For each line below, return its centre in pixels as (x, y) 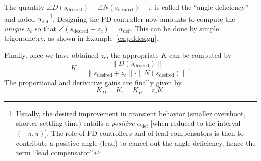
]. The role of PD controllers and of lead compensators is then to (144, 133)
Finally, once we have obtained (51, 55)
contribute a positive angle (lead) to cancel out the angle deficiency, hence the (136, 143)
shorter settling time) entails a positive (75, 123)
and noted (20, 18)
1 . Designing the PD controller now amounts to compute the (143, 18)
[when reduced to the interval (195, 123)
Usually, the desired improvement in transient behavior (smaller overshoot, (131, 113)
